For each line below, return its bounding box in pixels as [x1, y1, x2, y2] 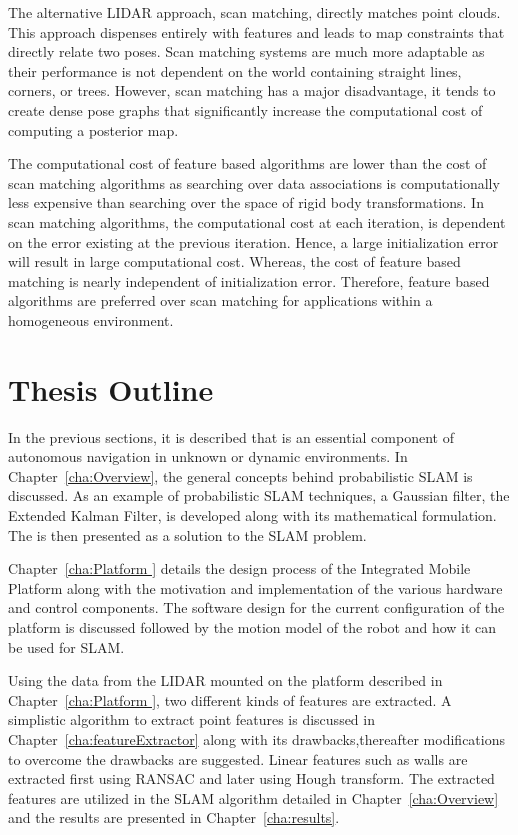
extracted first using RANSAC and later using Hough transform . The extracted [8, 768, 495, 789]
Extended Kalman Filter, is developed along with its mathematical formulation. [8, 505, 497, 525]
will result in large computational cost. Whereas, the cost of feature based [8, 251, 461, 272]
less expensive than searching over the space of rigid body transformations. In [8, 192, 484, 213]
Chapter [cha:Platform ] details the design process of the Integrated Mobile [8, 558, 471, 579]
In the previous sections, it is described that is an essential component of [8, 426, 454, 447]
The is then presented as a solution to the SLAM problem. [8, 524, 367, 545]
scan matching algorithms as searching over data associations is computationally [8, 172, 500, 193]
